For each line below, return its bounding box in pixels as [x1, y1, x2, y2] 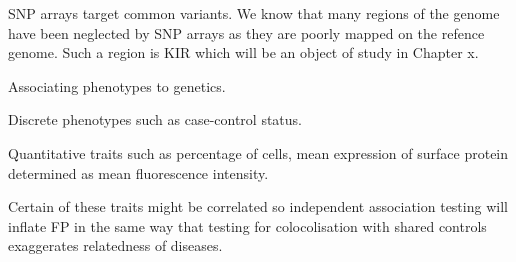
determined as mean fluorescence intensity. [8, 162, 269, 183]
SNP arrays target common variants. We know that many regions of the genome [8, 3, 500, 23]
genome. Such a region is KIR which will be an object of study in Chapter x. [8, 42, 479, 63]
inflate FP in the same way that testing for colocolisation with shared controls [8, 215, 487, 236]
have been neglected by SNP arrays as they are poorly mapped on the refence [8, 22, 485, 43]
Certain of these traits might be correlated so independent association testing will [8, 196, 508, 217]
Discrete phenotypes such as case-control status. [8, 109, 302, 130]
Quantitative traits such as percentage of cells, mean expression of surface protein [8, 142, 509, 163]
